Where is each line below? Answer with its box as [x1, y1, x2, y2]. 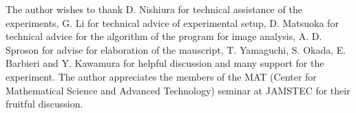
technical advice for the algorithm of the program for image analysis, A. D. [6, 29, 322, 43]
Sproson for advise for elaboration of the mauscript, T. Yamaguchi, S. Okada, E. [6, 42, 346, 56]
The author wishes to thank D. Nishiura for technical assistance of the [6, 2, 302, 16]
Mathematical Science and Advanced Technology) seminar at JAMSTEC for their [6, 83, 350, 97]
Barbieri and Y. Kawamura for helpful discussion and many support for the [6, 56, 324, 70]
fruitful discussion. [6, 96, 83, 111]
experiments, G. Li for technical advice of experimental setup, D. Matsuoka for [6, 15, 339, 30]
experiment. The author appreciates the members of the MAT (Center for [6, 69, 317, 83]
